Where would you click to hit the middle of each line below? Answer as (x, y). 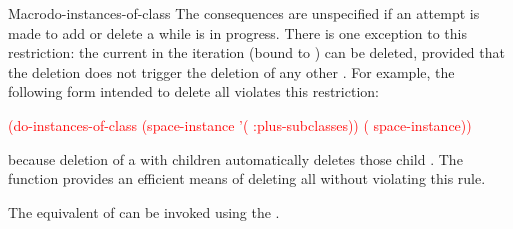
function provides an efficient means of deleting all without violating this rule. (247, 178)
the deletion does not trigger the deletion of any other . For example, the (231, 71)
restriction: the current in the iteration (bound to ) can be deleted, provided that (256, 52)
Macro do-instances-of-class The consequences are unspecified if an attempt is (244, 13)
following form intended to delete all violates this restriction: (193, 91)
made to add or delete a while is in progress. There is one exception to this (237, 32)
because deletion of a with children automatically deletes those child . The (235, 158)
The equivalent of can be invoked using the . (144, 211)
